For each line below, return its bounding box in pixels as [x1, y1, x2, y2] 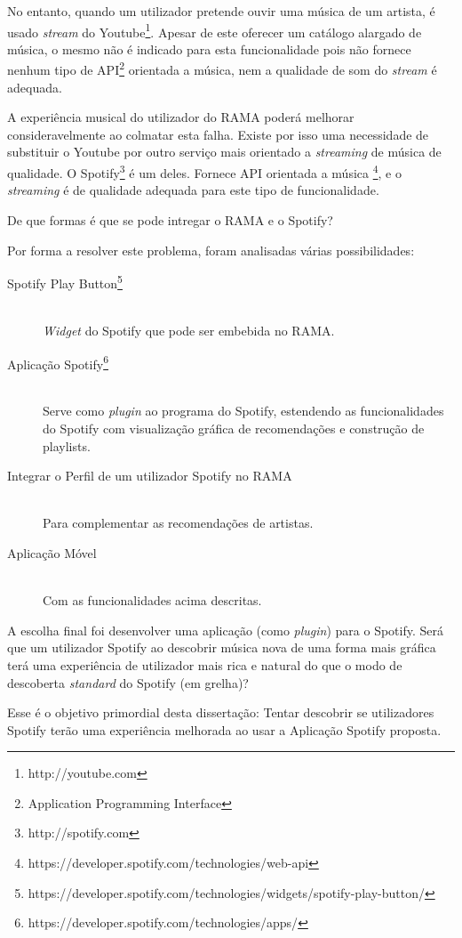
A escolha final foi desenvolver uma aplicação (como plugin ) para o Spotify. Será [7, 620, 443, 639]
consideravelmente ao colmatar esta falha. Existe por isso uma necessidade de [7, 125, 429, 143]
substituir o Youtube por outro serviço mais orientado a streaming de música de [7, 142, 442, 161]
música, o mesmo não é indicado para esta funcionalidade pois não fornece [7, 39, 411, 58]
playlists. [43, 436, 91, 455]
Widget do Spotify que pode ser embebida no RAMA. [43, 320, 335, 339]
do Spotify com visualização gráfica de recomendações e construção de [43, 418, 425, 437]
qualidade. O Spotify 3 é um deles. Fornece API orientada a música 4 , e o [7, 161, 402, 182]
